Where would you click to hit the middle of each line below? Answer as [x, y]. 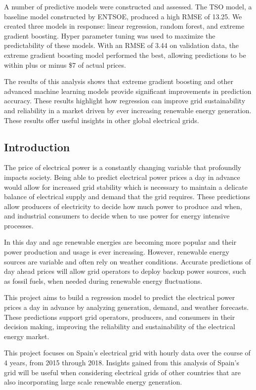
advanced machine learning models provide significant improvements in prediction [128, 91]
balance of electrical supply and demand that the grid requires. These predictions [127, 196]
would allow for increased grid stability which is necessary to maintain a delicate [126, 187]
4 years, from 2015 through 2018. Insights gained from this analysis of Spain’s [122, 363]
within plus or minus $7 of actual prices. [65, 65]
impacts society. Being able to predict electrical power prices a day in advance [122, 177]
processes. [19, 225]
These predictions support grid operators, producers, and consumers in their [120, 317]
